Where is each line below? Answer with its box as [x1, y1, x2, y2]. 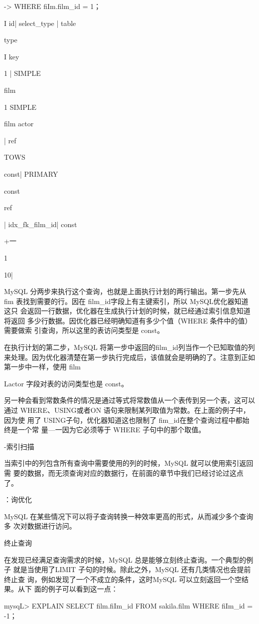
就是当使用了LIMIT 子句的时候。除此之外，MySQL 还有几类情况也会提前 [13, 564, 251, 575]
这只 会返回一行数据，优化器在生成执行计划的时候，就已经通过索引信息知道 [4, 306, 251, 316]
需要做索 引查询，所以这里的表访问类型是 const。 [4, 325, 164, 335]
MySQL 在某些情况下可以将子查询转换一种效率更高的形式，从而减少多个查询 [4, 511, 254, 521]
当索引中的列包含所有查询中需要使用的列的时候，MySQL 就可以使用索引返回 [4, 458, 254, 468]
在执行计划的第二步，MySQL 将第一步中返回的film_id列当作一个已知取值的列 [4, 342, 255, 352]
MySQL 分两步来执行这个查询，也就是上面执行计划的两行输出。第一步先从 [4, 286, 247, 297]
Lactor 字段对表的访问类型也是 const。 [4, 378, 129, 388]
